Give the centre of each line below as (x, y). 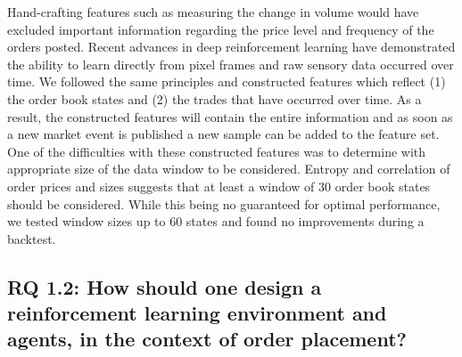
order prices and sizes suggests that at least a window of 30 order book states (219, 186)
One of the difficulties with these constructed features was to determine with (217, 151)
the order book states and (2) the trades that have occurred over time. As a (214, 98)
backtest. (32, 238)
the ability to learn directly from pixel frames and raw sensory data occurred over (231, 64)
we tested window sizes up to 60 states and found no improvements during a (216, 221)
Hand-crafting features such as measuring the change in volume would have (213, 12)
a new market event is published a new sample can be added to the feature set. (223, 134)
